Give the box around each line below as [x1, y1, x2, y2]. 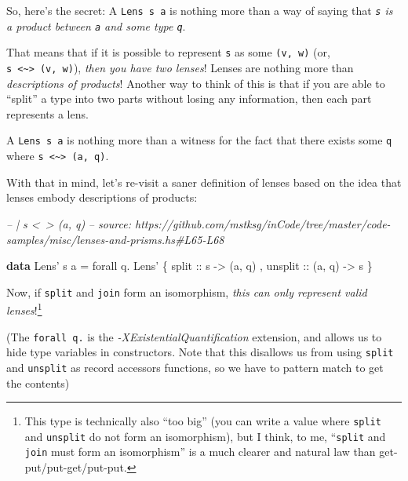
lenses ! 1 [6, 300, 42, 318]
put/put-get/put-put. [24, 459, 127, 476]
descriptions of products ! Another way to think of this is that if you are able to [6, 75, 385, 91]
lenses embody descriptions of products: [6, 189, 198, 206]
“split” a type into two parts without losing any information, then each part [6, 90, 372, 107]
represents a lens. [6, 105, 89, 122]
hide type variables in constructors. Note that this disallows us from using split [6, 344, 394, 360]
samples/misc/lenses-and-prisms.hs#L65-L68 [6, 231, 224, 247]
